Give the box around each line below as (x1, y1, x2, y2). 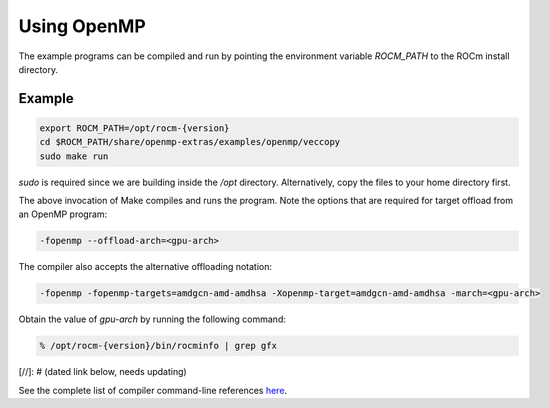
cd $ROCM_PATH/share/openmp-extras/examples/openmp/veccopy (39, 136, 341, 148)
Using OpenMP (18, 15, 147, 37)
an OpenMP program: (18, 208, 108, 220)
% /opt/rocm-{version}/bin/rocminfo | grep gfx (39, 340, 277, 352)
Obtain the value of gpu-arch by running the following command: (18, 313, 287, 325)
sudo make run (39, 150, 109, 162)
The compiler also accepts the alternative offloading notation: (18, 261, 273, 273)
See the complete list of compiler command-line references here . (18, 384, 288, 396)
